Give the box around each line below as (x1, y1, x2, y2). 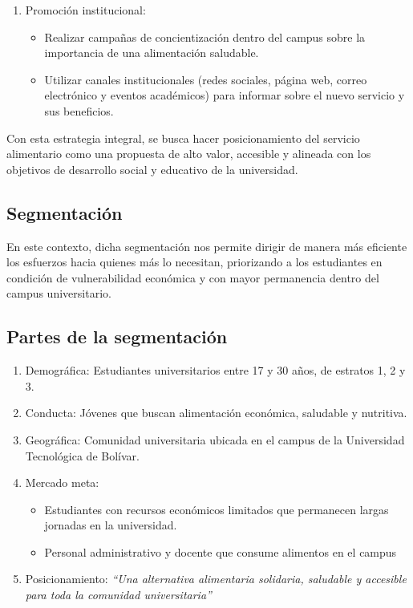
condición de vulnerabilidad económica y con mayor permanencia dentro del (6, 269, 379, 286)
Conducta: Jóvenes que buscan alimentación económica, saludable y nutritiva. (25, 404, 407, 421)
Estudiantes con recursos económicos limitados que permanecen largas (44, 501, 389, 517)
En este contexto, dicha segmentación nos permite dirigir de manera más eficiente (6, 237, 407, 254)
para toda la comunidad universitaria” (25, 586, 212, 603)
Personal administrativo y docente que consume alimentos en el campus (44, 543, 397, 560)
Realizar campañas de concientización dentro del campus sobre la (44, 28, 366, 45)
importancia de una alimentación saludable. (44, 44, 259, 61)
